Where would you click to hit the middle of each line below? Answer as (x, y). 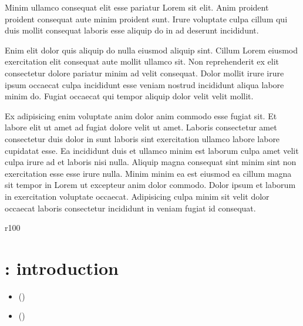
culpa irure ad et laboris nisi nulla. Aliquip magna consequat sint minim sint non (151, 162)
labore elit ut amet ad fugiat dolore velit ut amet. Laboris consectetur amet (141, 127)
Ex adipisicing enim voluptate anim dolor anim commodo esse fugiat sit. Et (141, 115)
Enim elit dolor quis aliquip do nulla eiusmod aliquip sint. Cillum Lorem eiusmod (151, 50)
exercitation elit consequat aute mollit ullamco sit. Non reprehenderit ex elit (142, 61)
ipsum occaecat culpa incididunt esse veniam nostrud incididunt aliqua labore (144, 84)
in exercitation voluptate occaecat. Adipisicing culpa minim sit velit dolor (137, 196)
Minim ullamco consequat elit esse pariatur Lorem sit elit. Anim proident (137, 7)
